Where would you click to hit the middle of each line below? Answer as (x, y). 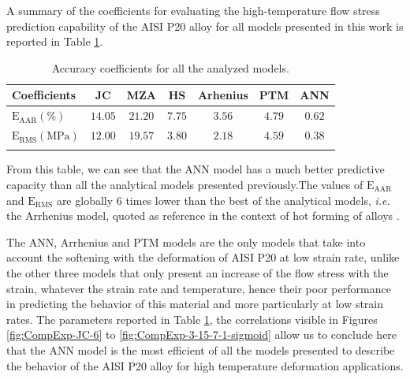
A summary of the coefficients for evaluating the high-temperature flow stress (193, 10)
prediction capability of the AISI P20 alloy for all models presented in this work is (205, 26)
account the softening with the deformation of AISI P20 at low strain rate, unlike (203, 257)
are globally (85, 200)
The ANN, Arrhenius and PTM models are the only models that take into (186, 242)
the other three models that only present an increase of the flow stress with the (198, 272)
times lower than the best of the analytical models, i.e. (258, 200)
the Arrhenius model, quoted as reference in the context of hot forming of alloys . (203, 216)
